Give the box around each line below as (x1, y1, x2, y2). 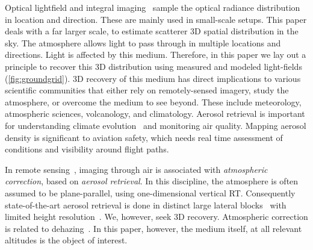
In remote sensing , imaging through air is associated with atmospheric (5, 163, 268, 175)
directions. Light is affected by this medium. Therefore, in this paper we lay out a (5, 48, 306, 61)
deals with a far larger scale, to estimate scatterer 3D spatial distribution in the (5, 25, 299, 37)
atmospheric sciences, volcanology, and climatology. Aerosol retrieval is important (5, 107, 305, 120)
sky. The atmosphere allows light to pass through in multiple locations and (5, 36, 281, 49)
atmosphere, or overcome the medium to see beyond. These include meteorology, (5, 95, 302, 108)
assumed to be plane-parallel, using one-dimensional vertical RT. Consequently (5, 186, 296, 199)
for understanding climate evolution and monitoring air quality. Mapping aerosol (5, 119, 306, 131)
